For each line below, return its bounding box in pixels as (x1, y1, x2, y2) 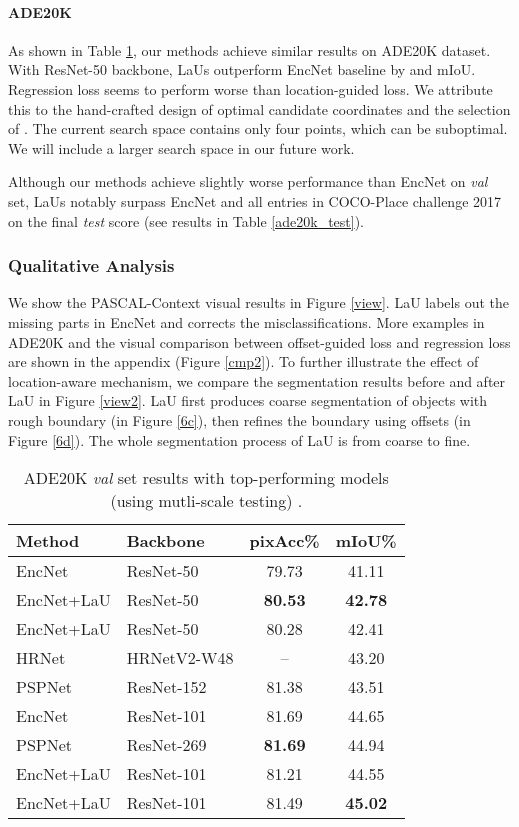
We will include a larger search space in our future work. (8, 137, 355, 158)
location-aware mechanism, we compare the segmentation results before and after (8, 370, 506, 391)
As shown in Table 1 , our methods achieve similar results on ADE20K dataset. (8, 39, 491, 60)
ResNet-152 (126, 675, 207, 699)
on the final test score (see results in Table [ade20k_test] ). (8, 210, 364, 231)
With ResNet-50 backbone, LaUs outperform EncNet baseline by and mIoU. (8, 59, 476, 80)
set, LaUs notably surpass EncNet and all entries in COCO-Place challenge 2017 (8, 190, 502, 211)
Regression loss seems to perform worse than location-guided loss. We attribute (8, 78, 493, 99)
